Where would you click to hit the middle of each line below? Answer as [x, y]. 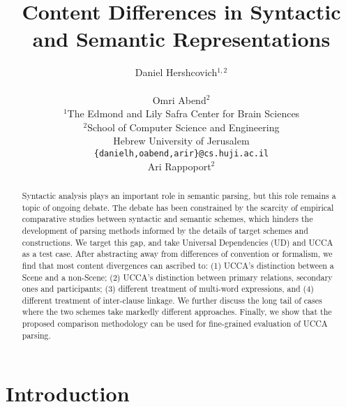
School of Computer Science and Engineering [183, 127]
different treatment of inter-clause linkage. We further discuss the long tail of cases [172, 300]
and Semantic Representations [181, 39]
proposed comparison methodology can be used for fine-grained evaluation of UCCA [175, 324]
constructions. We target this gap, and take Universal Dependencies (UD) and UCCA [178, 242]
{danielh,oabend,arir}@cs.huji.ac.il [181, 153]
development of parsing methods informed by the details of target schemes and [165, 230]
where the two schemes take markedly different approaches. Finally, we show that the [177, 312]
